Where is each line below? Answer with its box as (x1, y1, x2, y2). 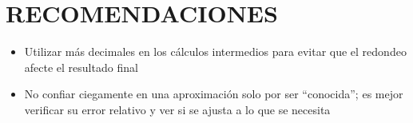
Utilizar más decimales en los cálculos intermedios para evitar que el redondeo (24, 43, 407, 60)
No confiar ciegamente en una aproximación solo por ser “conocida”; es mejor (24, 85, 403, 102)
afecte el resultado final (24, 58, 138, 75)
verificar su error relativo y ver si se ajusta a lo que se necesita (24, 101, 331, 117)
